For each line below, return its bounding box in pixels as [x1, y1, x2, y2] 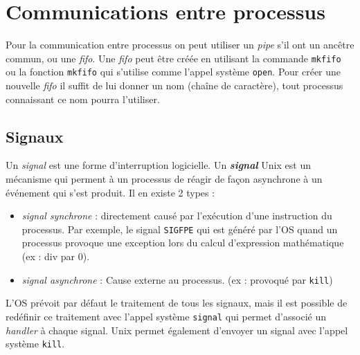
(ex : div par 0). [21, 249, 90, 264]
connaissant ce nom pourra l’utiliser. [6, 91, 160, 106]
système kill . [6, 336, 65, 351]
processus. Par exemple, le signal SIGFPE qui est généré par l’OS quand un [21, 221, 338, 236]
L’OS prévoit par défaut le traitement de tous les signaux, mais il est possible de [6, 295, 348, 310]
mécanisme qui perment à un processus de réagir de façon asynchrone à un [6, 172, 323, 186]
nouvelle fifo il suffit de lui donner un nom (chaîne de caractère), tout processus [6, 78, 343, 93]
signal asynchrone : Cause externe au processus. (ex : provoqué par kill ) [21, 272, 333, 286]
